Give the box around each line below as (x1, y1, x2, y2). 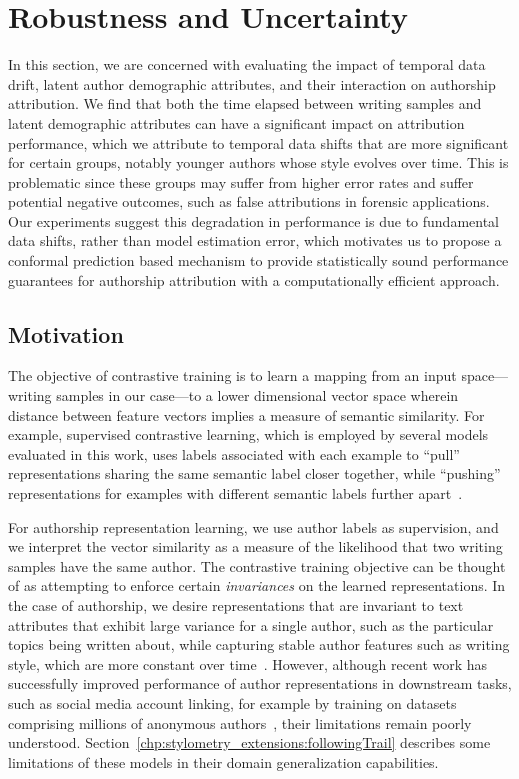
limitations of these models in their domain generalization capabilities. (8, 751, 439, 772)
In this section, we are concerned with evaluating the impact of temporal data (8, 54, 486, 75)
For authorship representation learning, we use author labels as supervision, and (8, 516, 499, 537)
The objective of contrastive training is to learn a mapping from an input (8, 365, 457, 386)
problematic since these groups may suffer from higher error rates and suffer (8, 171, 474, 192)
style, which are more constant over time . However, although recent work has (8, 653, 488, 674)
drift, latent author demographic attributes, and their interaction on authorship (8, 73, 496, 94)
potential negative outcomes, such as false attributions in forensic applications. (8, 191, 490, 212)
